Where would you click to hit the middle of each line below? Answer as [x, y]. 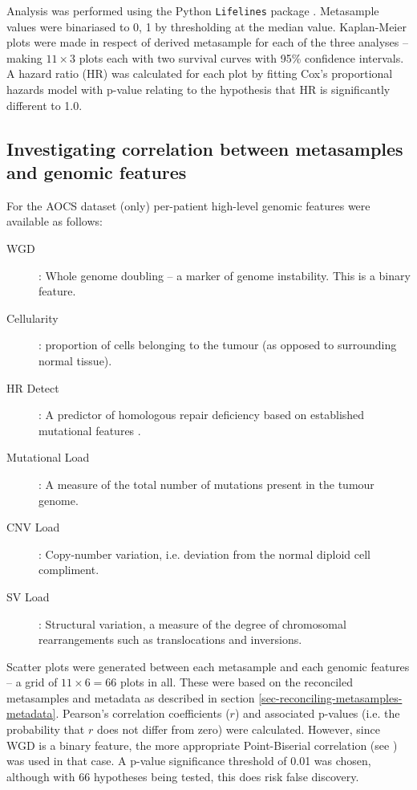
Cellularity [32, 318]
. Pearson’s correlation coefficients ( [143, 713]
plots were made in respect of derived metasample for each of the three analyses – [208, 42]
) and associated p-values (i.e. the [317, 713]
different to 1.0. [45, 105]
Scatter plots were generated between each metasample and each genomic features [208, 666]
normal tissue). [75, 360]
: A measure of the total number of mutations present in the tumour [206, 484]
